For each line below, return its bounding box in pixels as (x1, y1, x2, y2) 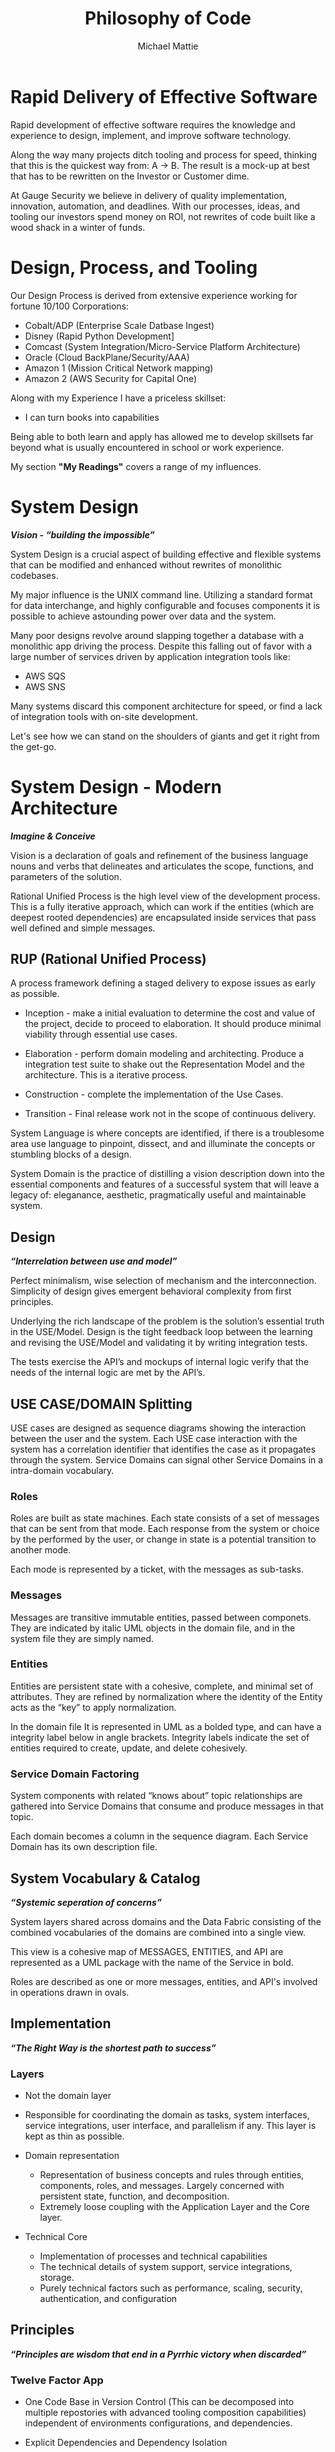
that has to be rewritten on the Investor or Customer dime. (10, 170, 250, 182)
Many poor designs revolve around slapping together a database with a (10, 629, 305, 641)
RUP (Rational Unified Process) (10, 950, 207, 967)
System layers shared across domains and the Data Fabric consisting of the (10, 1915, 322, 1927)
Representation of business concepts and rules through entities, (39, 2169, 305, 2181)
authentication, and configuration (39, 2293, 178, 2305)
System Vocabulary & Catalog (10, 1870, 201, 1887)
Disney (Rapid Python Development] (24, 330, 175, 342)
